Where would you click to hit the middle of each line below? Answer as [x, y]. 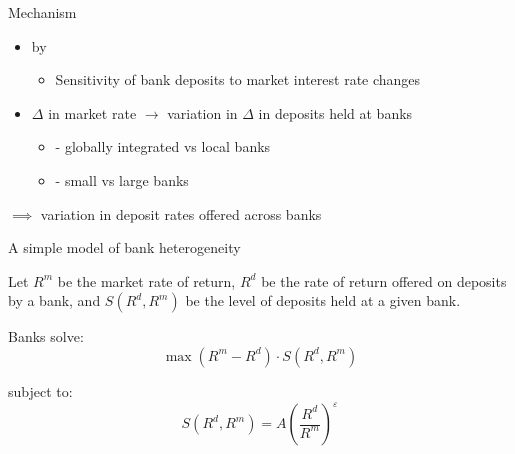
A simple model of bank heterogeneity [124, 247]
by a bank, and [54, 300]
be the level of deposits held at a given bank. [323, 300]
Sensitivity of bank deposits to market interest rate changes [238, 79]
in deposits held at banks [335, 112]
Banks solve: [46, 336]
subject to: [40, 390]
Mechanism [42, 12]
